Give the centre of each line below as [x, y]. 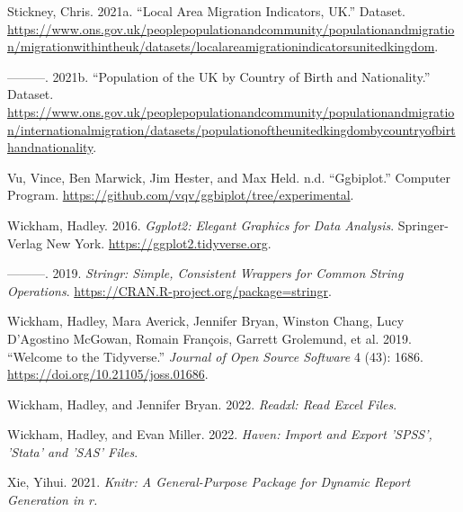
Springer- [423, 225]
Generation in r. [53, 500]
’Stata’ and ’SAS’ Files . [73, 451]
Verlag [25, 243]
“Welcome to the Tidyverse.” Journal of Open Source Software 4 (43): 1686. [215, 356]
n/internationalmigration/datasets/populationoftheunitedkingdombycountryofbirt [231, 129]
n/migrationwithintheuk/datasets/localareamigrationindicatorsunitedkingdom [221, 46]
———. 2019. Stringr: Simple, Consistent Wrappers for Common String [205, 273]
